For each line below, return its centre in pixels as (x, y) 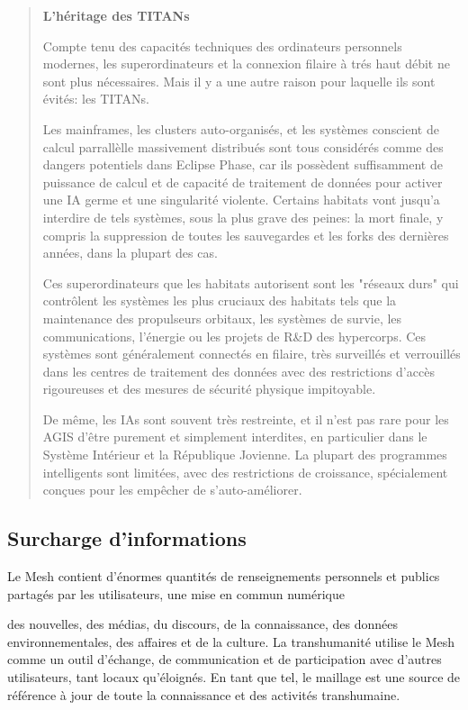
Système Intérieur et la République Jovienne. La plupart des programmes (245, 455)
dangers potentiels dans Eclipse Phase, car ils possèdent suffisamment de (243, 164)
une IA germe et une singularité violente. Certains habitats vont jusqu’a (241, 200)
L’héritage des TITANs (116, 15)
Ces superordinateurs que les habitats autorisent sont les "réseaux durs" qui (251, 282)
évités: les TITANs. (96, 99)
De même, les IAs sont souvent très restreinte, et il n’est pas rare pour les (246, 419)
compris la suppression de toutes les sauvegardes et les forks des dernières (246, 235)
